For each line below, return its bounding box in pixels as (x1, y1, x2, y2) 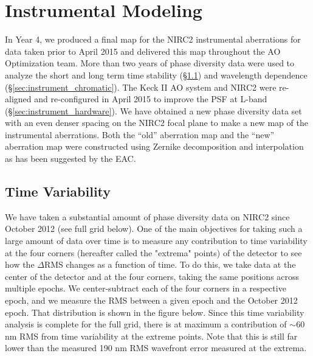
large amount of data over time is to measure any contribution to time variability (5, 234, 308, 247)
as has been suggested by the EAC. (5, 152, 136, 165)
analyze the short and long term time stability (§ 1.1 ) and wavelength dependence (5, 68, 308, 81)
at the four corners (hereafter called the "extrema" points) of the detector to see (5, 246, 302, 259)
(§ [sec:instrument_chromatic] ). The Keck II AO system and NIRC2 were (5, 80, 277, 93)
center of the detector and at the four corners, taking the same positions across (5, 270, 300, 282)
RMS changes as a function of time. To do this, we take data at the (44, 258, 296, 271)
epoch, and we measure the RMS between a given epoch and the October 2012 (5, 294, 298, 307)
